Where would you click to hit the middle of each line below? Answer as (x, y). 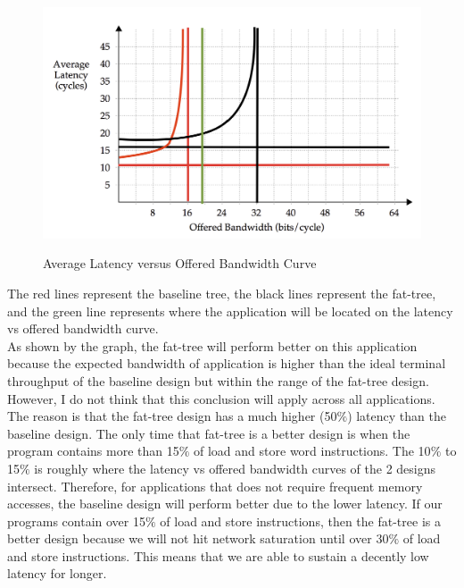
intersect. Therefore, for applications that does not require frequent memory (215, 486)
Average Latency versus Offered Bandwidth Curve (180, 263)
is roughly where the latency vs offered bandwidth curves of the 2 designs (235, 468)
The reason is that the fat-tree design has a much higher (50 (172, 416)
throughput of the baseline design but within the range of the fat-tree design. (218, 380)
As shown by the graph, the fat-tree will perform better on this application (212, 345)
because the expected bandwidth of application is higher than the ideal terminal (227, 363)
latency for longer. (57, 573)
